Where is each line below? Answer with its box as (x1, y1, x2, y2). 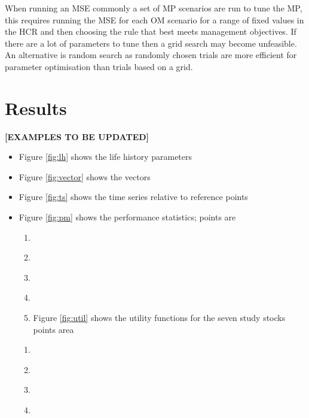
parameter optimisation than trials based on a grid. (5, 60, 193, 72)
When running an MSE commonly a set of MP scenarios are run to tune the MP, (5, 2, 302, 14)
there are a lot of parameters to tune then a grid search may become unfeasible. (5, 37, 297, 49)
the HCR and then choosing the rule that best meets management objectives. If (5, 25, 296, 38)
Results (5, 95, 67, 120)
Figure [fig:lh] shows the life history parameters (19, 150, 192, 163)
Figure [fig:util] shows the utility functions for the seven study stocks (33, 311, 286, 324)
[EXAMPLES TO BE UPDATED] (5, 130, 149, 143)
